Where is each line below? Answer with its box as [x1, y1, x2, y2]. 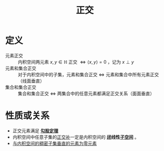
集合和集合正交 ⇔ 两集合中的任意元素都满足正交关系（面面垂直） [18, 90, 155, 96]
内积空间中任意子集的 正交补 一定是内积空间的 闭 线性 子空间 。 [12, 134, 139, 140]
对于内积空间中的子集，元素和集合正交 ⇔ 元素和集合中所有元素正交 [18, 71, 159, 77]
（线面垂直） [18, 78, 44, 84]
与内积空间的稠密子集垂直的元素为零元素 [12, 140, 97, 146]
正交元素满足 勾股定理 [12, 127, 59, 134]
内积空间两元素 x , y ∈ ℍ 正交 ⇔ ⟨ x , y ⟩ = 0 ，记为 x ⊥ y [18, 59, 134, 65]
